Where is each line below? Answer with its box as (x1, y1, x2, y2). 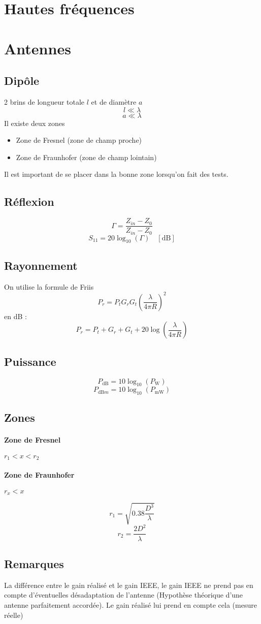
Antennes (4, 38, 71, 58)
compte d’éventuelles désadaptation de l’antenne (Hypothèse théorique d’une (4, 589, 243, 600)
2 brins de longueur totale (4, 96, 85, 107)
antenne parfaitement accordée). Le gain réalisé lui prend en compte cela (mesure (4, 599, 257, 610)
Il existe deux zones (4, 117, 65, 128)
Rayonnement (4, 257, 78, 273)
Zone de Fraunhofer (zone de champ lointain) (16, 151, 157, 162)
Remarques (4, 555, 64, 571)
